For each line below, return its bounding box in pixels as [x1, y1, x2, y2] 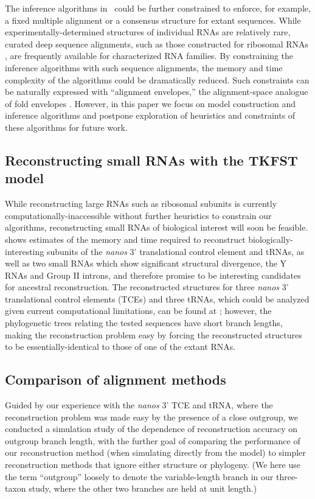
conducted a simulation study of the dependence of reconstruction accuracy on [5, 422, 298, 435]
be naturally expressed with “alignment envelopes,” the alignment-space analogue [5, 85, 308, 98]
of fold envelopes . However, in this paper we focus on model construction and [5, 97, 296, 110]
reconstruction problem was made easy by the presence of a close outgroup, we [5, 410, 298, 423]
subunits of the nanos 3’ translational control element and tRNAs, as [46, 245, 305, 257]
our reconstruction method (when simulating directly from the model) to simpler [5, 446, 306, 459]
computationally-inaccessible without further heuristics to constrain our [5, 209, 272, 222]
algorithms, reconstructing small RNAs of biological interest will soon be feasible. [5, 221, 308, 234]
